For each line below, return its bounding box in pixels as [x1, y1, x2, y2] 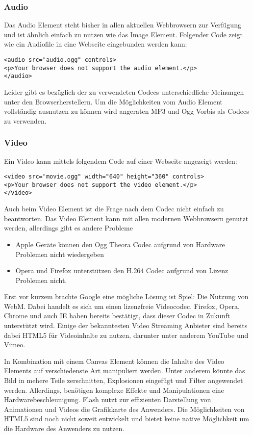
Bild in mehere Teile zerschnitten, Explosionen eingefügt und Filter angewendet [4, 375, 243, 385]
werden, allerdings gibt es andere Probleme [4, 223, 133, 233]
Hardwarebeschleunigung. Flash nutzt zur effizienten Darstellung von [4, 394, 211, 405]
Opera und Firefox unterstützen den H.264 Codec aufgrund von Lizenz [15, 265, 228, 276]
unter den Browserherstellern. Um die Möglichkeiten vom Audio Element [4, 96, 223, 106]
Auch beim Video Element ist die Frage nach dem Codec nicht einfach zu [4, 204, 224, 214]
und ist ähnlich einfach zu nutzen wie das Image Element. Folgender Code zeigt [4, 29, 243, 39]
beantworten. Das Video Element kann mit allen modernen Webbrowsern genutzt [4, 213, 249, 223]
